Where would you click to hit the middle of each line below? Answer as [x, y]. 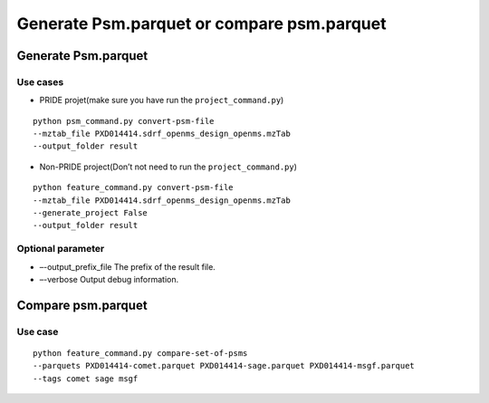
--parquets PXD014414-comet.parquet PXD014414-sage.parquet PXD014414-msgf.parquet [224, 366]
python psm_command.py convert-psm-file [124, 121]
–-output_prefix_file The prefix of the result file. [128, 266]
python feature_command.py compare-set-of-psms [140, 353]
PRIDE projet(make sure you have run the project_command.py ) [162, 101]
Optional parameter [61, 249]
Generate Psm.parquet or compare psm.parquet [201, 24]
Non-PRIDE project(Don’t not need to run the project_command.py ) [168, 167]
